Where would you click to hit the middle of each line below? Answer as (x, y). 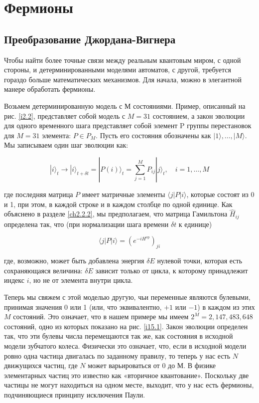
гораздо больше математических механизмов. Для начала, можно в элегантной (123, 79)
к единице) (195, 224)
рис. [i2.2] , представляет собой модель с (65, 115)
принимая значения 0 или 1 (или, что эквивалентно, (83, 306)
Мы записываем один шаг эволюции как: (66, 145)
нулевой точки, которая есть (200, 261)
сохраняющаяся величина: (43, 270)
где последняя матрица (39, 194)
